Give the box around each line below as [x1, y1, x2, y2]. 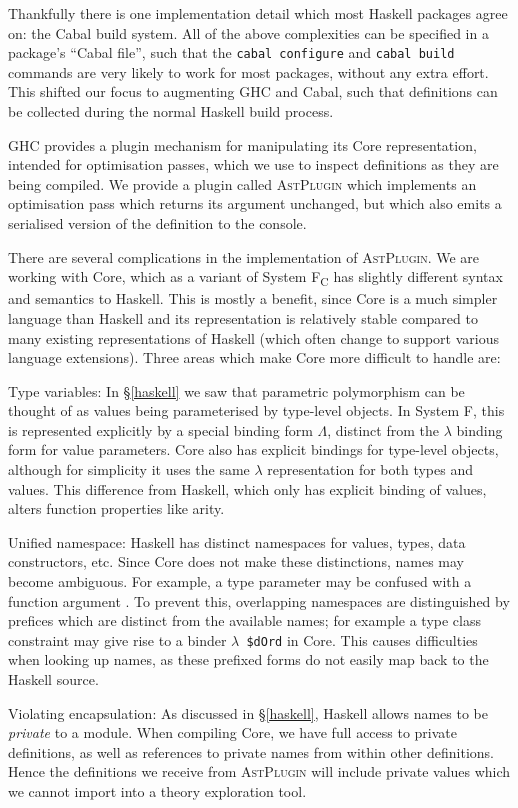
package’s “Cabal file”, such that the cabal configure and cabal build [8, 42, 455, 63]
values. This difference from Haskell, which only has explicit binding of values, [8, 478, 487, 499]
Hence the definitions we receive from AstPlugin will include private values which [8, 761, 511, 782]
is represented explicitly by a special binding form [8, 419, 313, 440]
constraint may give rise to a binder [8, 629, 227, 650]
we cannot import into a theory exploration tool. [8, 781, 307, 802]
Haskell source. [8, 669, 99, 690]
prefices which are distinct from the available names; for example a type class [8, 610, 481, 631]
